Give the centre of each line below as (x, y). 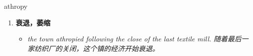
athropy (16, 6)
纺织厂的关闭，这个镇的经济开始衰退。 (97, 48)
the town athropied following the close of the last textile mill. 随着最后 (134, 39)
